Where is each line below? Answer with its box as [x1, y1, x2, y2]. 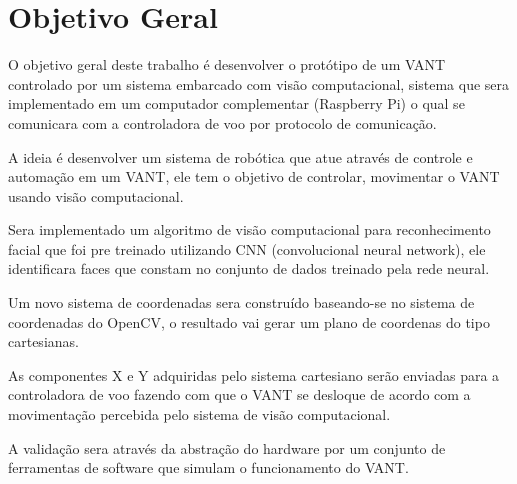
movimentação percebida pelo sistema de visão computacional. [8, 404, 391, 425]
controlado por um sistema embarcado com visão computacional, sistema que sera [8, 73, 510, 94]
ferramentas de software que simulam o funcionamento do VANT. [8, 457, 409, 478]
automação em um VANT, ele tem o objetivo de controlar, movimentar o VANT [8, 166, 500, 187]
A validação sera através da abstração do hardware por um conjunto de [8, 437, 446, 458]
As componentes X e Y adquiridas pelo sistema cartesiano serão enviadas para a [8, 364, 500, 385]
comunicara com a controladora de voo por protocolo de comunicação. [8, 112, 437, 133]
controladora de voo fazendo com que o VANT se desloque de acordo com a [8, 384, 471, 405]
